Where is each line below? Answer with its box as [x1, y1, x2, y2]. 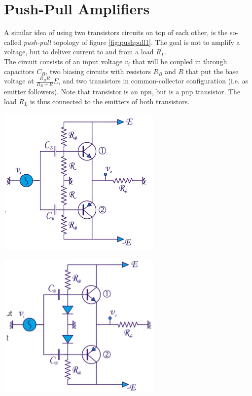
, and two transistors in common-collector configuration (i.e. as [58, 76, 249, 86]
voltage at [4, 76, 34, 86]
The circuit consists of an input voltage [4, 56, 123, 66]
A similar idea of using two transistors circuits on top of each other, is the [4, 27, 228, 38]
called [4, 37, 21, 47]
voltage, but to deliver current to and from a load [4, 46, 154, 57]
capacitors [4, 66, 35, 76]
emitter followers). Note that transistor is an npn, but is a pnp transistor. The [4, 86, 241, 97]
